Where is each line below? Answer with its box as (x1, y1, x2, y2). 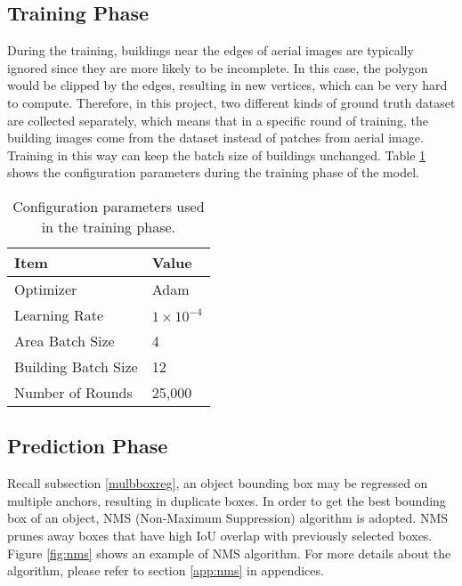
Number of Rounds (14, 381, 133, 403)
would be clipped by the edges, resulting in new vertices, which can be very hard (7, 76, 448, 94)
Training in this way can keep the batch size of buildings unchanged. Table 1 (7, 145, 426, 164)
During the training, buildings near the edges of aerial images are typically (7, 41, 414, 60)
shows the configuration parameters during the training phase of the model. (7, 163, 419, 182)
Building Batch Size (14, 355, 138, 377)
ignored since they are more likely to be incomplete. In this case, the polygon (7, 58, 428, 77)
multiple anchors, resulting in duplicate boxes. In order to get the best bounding (7, 491, 446, 509)
